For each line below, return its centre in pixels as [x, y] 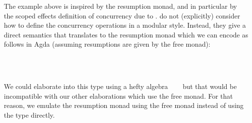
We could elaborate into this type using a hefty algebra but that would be [120, 86]
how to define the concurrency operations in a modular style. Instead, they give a [125, 25]
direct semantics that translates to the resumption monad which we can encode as [126, 34]
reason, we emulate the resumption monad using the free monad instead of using [124, 105]
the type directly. [29, 114]
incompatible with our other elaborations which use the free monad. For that [118, 96]
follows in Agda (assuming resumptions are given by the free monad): [107, 44]
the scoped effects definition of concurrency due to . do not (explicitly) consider [122, 15]
